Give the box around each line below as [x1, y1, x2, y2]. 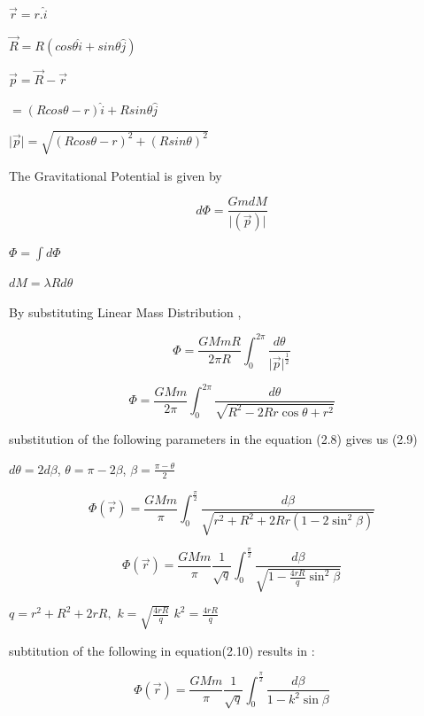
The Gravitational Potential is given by [9, 166, 222, 184]
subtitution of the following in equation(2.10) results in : [9, 641, 315, 659]
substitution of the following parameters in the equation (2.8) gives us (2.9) [9, 430, 418, 448]
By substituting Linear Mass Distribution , [9, 302, 242, 321]
